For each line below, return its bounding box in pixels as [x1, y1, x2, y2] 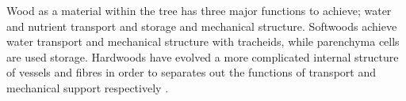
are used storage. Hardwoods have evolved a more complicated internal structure [6, 48, 399, 65]
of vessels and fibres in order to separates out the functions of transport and [6, 64, 376, 80]
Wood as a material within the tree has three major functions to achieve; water [6, 2, 392, 18]
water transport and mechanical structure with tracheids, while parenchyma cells [6, 33, 400, 50]
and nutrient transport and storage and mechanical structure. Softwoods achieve [6, 17, 397, 34]
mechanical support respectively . [6, 79, 169, 95]
